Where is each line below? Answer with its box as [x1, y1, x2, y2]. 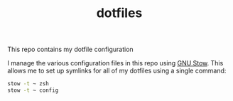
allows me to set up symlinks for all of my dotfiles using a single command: [7, 66, 227, 75]
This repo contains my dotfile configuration [7, 45, 134, 54]
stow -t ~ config [7, 87, 59, 94]
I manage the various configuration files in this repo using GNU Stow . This [7, 59, 224, 68]
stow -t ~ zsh [7, 80, 50, 87]
